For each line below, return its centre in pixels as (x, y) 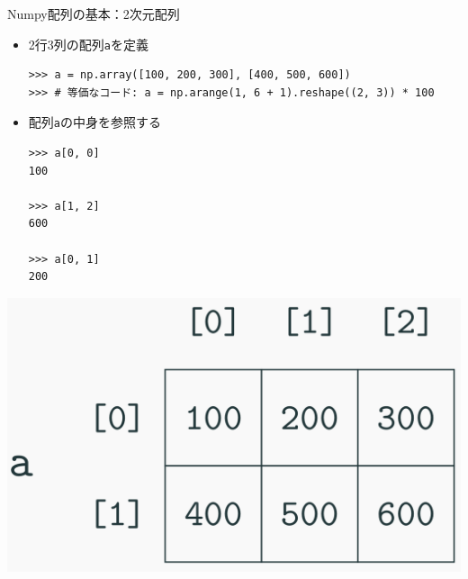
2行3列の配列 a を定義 (88, 44)
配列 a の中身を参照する (94, 122)
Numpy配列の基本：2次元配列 (94, 14)
